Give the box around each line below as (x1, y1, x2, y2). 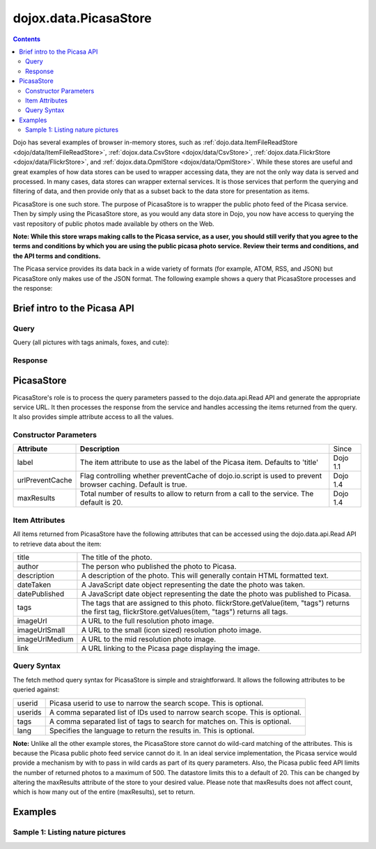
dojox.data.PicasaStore (13, 10, 152, 26)
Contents (13, 35, 41, 43)
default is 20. (80, 498, 123, 507)
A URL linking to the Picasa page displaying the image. (81, 643, 260, 653)
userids (17, 707, 42, 717)
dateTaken (17, 580, 52, 589)
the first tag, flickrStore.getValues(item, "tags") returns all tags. (81, 607, 288, 616)
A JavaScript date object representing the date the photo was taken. (81, 580, 306, 589)
